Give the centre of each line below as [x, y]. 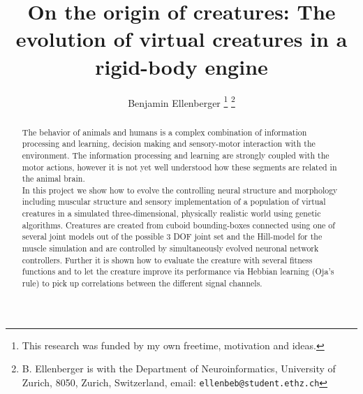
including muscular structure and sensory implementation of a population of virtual [174, 202]
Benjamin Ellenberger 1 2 [181, 101]
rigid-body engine [181, 66]
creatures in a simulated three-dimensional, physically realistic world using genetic [171, 213]
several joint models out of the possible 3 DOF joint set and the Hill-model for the [172, 236]
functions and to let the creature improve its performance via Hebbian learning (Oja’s [178, 271]
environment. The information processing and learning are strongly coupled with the [176, 155]
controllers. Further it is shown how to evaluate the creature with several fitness [167, 260]
